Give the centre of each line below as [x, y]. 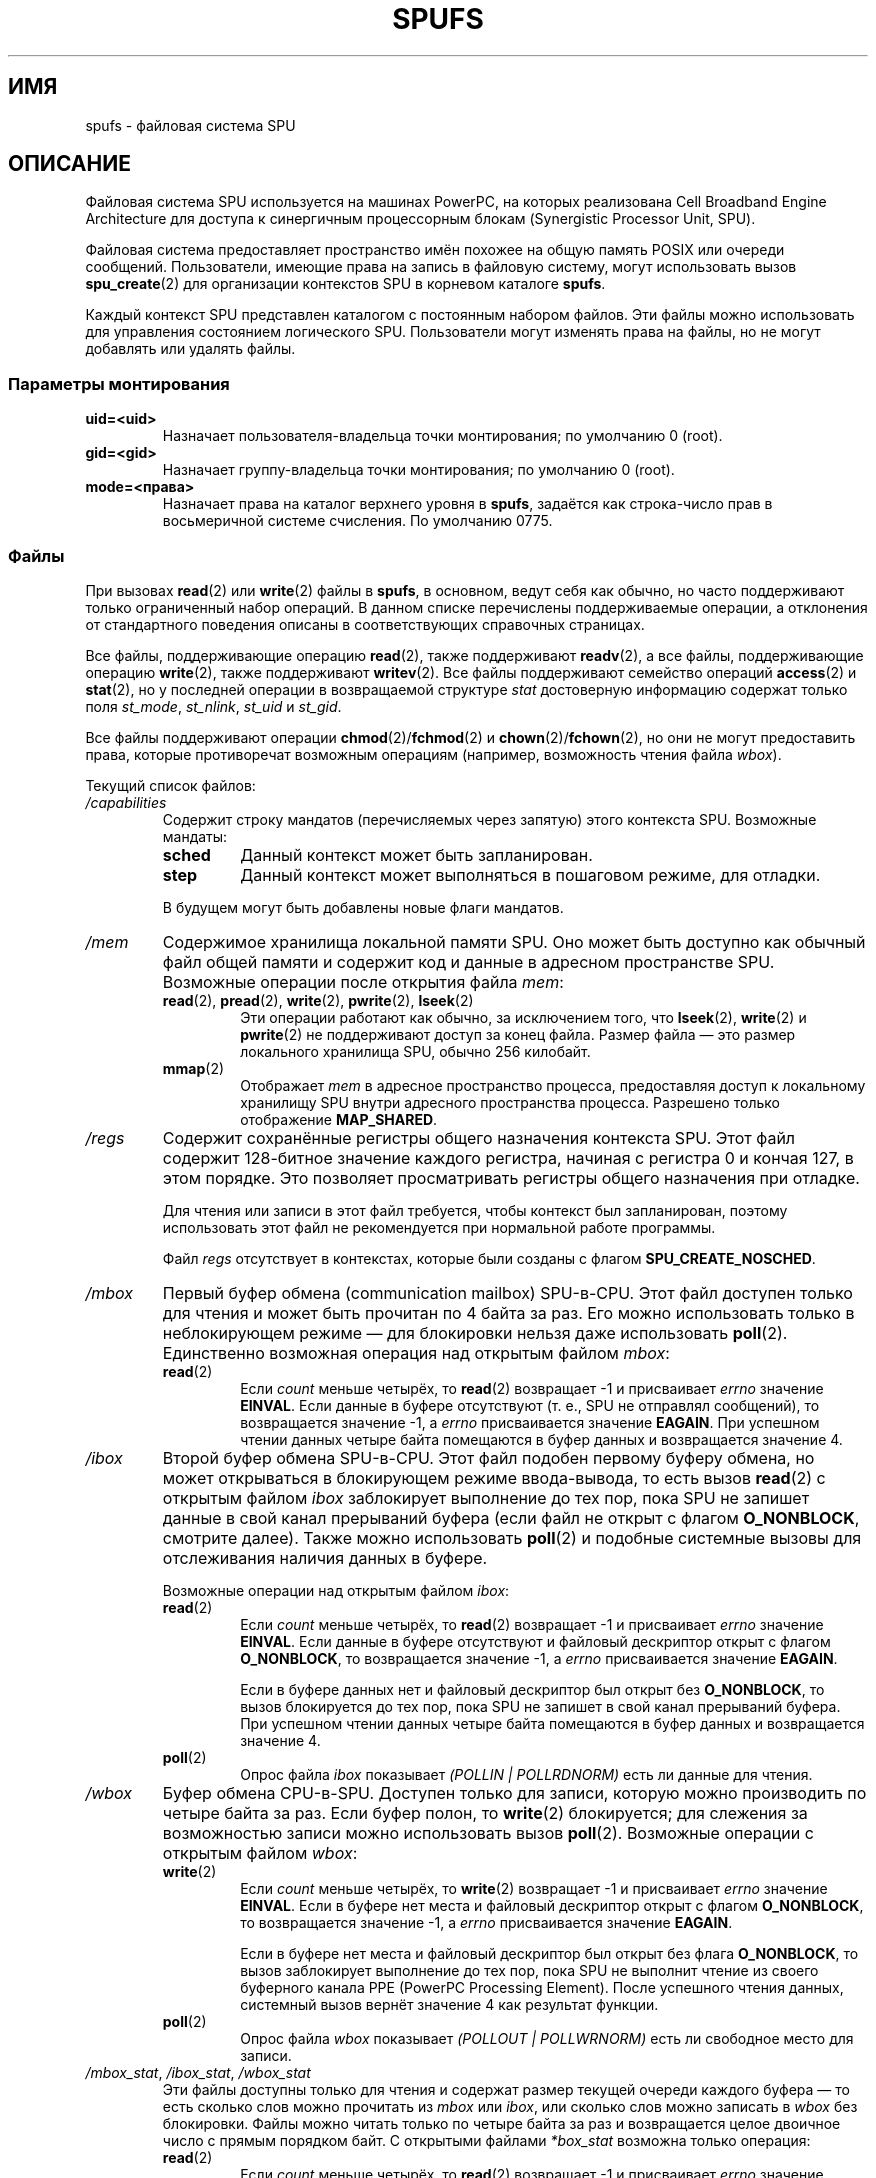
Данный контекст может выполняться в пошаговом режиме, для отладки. [530, 874]
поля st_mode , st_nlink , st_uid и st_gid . [213, 706]
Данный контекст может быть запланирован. [416, 854]
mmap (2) [193, 1068]
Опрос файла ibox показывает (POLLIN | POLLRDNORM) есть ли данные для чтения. [526, 1774]
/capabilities [126, 802]
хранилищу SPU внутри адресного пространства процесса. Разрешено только [510, 1102]
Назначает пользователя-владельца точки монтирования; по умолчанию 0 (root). [442, 436]
